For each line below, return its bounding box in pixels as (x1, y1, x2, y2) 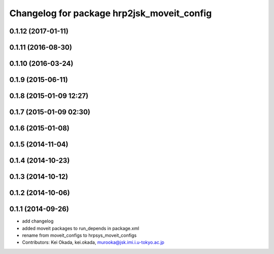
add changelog (22, 218, 54, 224)
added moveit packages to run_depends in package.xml (22, 225, 140, 231)
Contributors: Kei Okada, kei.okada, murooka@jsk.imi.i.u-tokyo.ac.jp (22, 239, 164, 245)
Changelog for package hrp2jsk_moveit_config (9, 8, 212, 19)
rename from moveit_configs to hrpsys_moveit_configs (22, 232, 137, 238)
